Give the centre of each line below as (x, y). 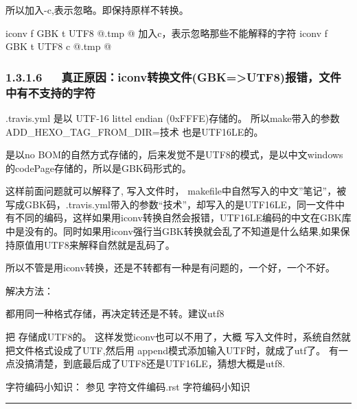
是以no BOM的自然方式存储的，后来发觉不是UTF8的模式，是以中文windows (174, 154)
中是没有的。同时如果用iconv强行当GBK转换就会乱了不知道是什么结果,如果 (173, 231)
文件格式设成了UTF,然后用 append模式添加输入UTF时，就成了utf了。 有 (176, 350)
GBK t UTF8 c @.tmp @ (59, 46)
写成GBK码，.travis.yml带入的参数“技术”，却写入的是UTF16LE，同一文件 (171, 204)
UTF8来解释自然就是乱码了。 (109, 244)
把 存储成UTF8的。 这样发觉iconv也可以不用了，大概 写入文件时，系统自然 (173, 337)
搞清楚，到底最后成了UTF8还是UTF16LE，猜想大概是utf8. (155, 363)
